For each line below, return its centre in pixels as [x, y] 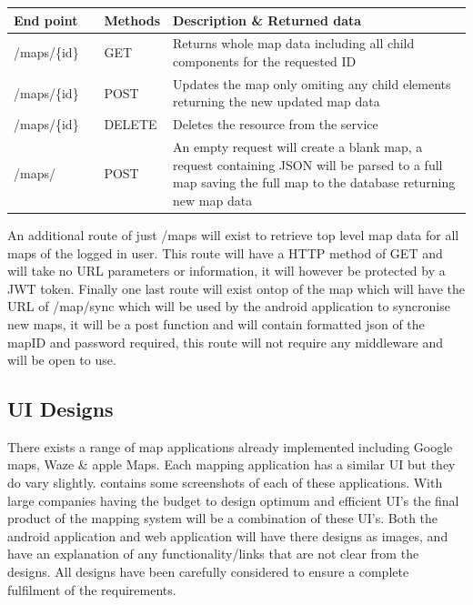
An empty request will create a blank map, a [298, 147]
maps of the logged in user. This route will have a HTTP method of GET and [225, 252]
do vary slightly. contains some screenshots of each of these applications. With [225, 483]
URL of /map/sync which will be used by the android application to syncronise [229, 306]
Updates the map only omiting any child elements [312, 83]
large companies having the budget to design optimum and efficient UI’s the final [233, 500]
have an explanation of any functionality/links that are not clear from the [213, 554]
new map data [213, 200]
